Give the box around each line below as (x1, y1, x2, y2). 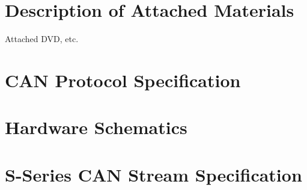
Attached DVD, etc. (5, 32, 79, 45)
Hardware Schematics (5, 115, 187, 139)
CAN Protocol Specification (5, 67, 241, 92)
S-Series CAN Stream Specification (5, 162, 302, 186)
